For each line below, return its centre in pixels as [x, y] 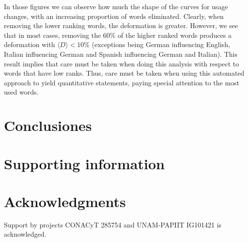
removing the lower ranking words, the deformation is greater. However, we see [121, 25]
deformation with [30, 44]
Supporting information [84, 163]
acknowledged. [25, 234]
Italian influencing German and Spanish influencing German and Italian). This [121, 54]
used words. [21, 92]
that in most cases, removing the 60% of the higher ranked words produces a [118, 35]
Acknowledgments [65, 201]
